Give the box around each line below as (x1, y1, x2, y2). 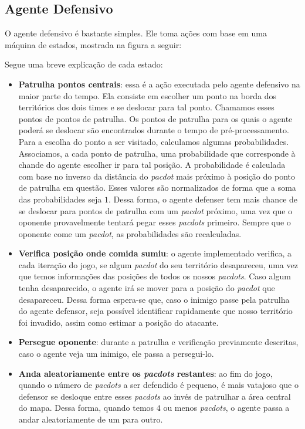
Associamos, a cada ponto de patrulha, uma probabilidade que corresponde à (18, 147, 296, 159)
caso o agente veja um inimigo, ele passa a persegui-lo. (18, 347, 214, 360)
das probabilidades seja (18, 192, 102, 205)
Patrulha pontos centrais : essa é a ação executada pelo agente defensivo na (18, 77, 300, 90)
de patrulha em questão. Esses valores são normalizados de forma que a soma (18, 181, 296, 194)
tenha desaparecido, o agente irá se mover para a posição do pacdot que (18, 282, 275, 294)
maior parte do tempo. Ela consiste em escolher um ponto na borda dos (18, 89, 277, 102)
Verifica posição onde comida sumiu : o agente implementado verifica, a (18, 247, 292, 259)
